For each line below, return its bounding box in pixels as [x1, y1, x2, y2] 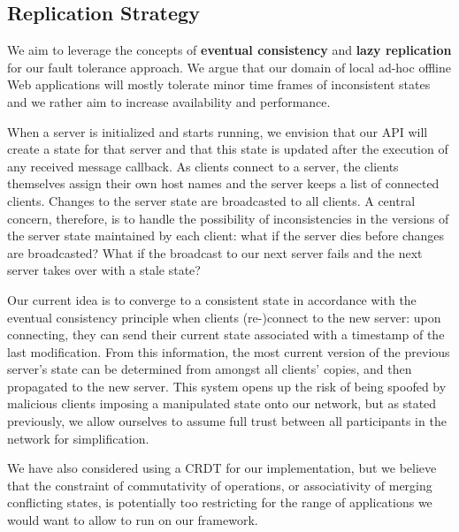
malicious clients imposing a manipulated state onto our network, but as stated [7, 394, 437, 413]
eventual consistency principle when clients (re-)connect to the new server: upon [7, 308, 441, 326]
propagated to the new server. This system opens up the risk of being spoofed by [7, 376, 447, 395]
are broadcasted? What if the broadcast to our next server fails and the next [7, 243, 423, 262]
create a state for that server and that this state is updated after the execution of [7, 140, 448, 158]
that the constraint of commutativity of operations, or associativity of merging [7, 475, 432, 494]
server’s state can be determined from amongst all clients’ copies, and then [7, 360, 412, 378]
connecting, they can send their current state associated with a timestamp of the [7, 325, 445, 344]
